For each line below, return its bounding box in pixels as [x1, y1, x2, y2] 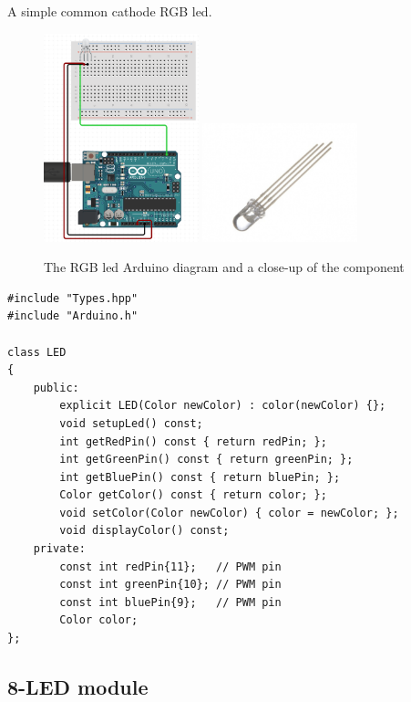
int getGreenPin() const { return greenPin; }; [59, 453, 354, 466]
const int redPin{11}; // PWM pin [59, 560, 282, 573]
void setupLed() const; [59, 416, 203, 430]
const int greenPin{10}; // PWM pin [59, 578, 282, 592]
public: [33, 381, 79, 394]
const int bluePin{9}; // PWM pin [59, 595, 282, 609]
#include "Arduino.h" [7, 309, 139, 323]
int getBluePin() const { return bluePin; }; [59, 470, 341, 484]
